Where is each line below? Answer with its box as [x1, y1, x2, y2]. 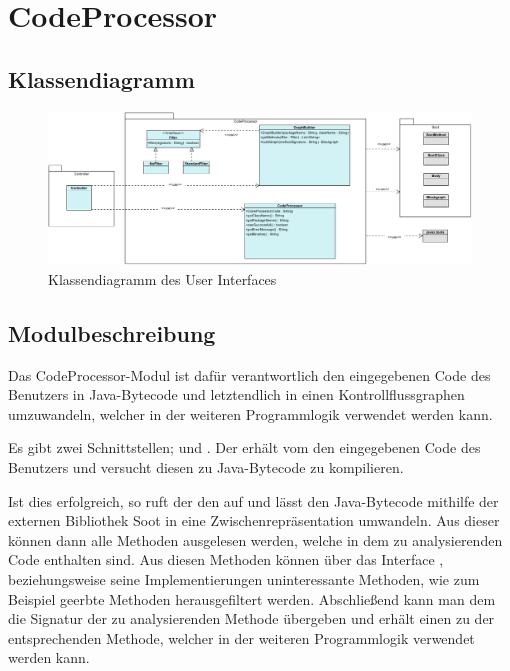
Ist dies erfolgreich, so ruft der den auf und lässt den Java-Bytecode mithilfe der [8, 490, 499, 511]
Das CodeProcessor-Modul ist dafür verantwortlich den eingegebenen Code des [8, 364, 491, 385]
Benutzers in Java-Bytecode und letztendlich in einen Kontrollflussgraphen [8, 384, 465, 405]
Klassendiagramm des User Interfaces [48, 268, 277, 289]
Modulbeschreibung [8, 317, 216, 348]
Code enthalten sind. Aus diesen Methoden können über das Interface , [8, 549, 444, 570]
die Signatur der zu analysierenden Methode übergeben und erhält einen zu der [8, 608, 495, 629]
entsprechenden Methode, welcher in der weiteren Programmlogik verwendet [8, 627, 475, 648]
